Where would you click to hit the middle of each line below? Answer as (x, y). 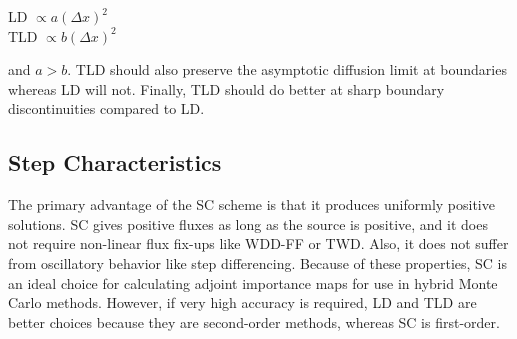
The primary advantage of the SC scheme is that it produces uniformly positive (251, 204)
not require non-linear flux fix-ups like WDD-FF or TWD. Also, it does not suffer (258, 243)
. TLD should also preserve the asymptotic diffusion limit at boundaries (287, 69)
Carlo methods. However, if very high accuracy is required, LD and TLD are (242, 302)
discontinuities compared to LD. (106, 108)
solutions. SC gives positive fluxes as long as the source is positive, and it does (248, 223)
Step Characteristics (115, 162)
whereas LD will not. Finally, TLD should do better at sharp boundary (226, 88)
